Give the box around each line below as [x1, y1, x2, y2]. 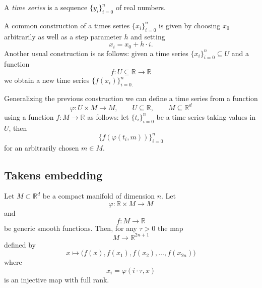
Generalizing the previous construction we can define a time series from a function [4, 92, 258, 103]
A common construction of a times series [4, 20, 130, 30]
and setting [130, 31, 165, 41]
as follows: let [87, 111, 129, 122]
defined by [4, 239, 36, 250]
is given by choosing [158, 20, 221, 30]
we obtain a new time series [4, 75, 90, 85]
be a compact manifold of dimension [42, 190, 155, 201]
